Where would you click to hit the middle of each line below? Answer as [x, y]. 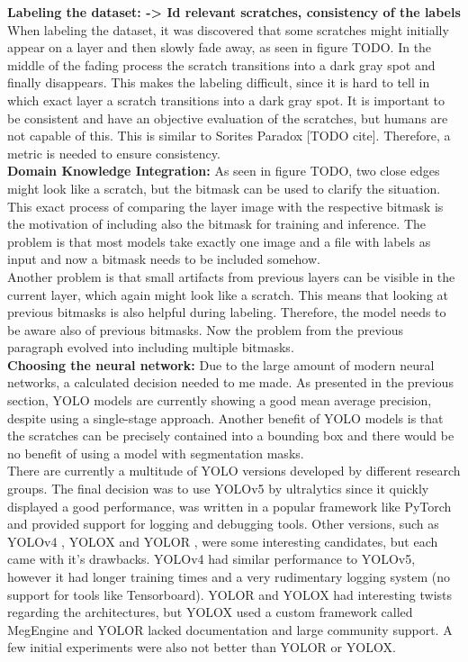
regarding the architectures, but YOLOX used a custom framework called [210, 612]
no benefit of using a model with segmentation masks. [156, 453]
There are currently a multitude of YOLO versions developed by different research [234, 471]
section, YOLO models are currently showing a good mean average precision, [220, 400]
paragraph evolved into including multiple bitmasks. [151, 347]
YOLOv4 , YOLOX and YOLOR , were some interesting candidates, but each [223, 541]
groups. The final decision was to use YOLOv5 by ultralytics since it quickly [218, 489]
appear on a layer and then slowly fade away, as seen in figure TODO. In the [220, 47]
